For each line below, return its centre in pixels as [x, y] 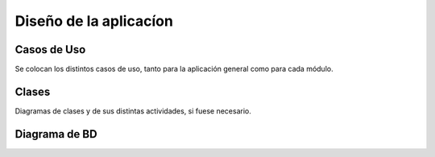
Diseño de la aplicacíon [94, 21]
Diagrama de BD [56, 134]
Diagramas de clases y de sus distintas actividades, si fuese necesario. [133, 111]
